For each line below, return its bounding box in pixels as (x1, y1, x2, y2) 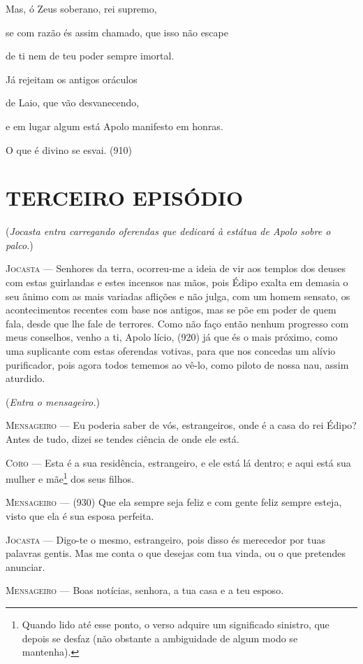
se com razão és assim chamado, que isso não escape (6, 24, 228, 39)
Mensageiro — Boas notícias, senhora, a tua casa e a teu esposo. (6, 583, 284, 598)
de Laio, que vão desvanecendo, (6, 95, 140, 110)
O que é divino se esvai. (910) (6, 142, 132, 157)
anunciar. (6, 559, 45, 574)
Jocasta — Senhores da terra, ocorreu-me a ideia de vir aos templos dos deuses (6, 261, 346, 276)
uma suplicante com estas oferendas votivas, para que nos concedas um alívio (6, 344, 336, 358)
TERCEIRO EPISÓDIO (6, 183, 244, 212)
